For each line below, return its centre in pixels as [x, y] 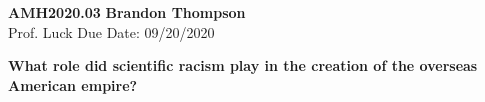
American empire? [73, 84]
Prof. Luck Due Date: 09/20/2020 [111, 31]
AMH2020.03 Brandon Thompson [127, 12]
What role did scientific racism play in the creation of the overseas [243, 65]
